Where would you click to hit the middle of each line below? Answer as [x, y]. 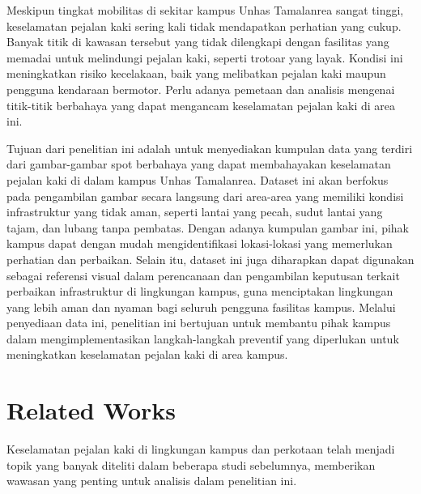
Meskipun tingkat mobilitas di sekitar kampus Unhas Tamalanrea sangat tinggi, [205, 10]
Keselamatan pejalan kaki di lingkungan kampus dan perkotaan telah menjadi [201, 449]
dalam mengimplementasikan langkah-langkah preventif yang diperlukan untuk [203, 338]
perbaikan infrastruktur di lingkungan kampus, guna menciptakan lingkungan [200, 291]
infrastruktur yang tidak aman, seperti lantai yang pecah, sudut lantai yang [195, 212]
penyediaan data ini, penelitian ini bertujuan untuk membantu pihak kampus [199, 323]
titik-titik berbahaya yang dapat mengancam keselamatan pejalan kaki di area [201, 105]
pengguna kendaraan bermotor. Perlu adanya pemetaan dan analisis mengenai [201, 89]
